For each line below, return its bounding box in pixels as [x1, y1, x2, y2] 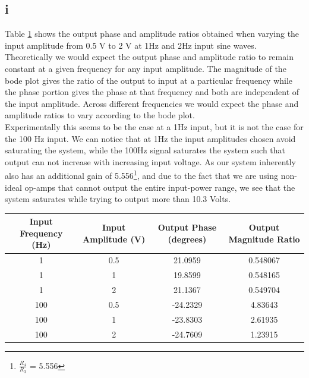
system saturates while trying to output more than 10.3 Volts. [5, 193, 231, 205]
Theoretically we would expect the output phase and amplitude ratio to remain [5, 51, 294, 63]
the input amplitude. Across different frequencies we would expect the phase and [5, 97, 299, 109]
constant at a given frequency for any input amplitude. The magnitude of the [5, 62, 286, 74]
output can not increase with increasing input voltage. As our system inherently [5, 155, 296, 168]
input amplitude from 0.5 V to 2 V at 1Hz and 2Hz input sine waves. [5, 39, 257, 51]
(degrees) [168, 232, 207, 245]
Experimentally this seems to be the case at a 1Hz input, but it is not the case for [5, 120, 304, 133]
